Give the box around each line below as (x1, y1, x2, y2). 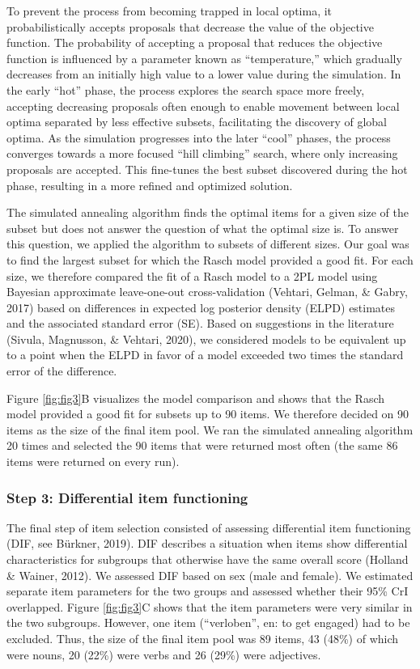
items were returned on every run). (6, 453, 180, 470)
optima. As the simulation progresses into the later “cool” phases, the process (6, 129, 391, 146)
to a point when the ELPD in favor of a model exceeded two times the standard (6, 346, 404, 363)
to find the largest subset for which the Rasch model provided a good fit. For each (6, 251, 414, 268)
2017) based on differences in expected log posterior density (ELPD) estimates (6, 299, 396, 315)
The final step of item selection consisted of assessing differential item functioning (6, 519, 411, 536)
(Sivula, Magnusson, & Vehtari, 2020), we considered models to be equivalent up (6, 330, 406, 347)
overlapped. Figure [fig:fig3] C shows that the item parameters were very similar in (6, 598, 413, 615)
